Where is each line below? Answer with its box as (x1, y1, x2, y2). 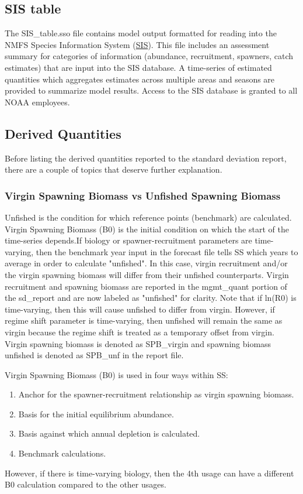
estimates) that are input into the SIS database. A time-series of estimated (5, 61, 272, 73)
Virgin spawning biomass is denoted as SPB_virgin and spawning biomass (5, 337, 271, 349)
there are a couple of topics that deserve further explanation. (5, 163, 222, 176)
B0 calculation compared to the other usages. (5, 478, 166, 490)
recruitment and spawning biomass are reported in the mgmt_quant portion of (5, 280, 287, 292)
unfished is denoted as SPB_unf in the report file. (5, 349, 184, 361)
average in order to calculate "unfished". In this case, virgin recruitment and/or (5, 257, 288, 269)
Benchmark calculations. (18, 447, 106, 459)
